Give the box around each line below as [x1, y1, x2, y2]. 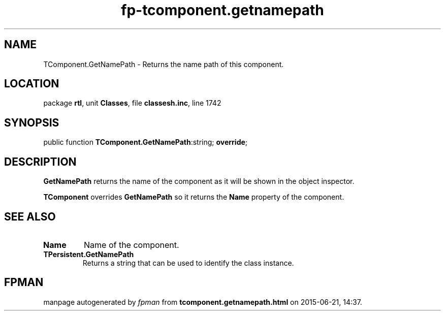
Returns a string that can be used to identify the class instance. [82, 258, 294, 267]
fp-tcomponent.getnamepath [121, 2, 324, 19]
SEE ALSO [4, 210, 56, 223]
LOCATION [4, 77, 59, 90]
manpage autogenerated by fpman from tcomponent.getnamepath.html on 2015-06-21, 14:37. [43, 297, 362, 306]
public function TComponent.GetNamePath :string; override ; [43, 138, 248, 147]
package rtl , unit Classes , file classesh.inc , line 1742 [43, 99, 221, 108]
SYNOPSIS [4, 116, 59, 129]
